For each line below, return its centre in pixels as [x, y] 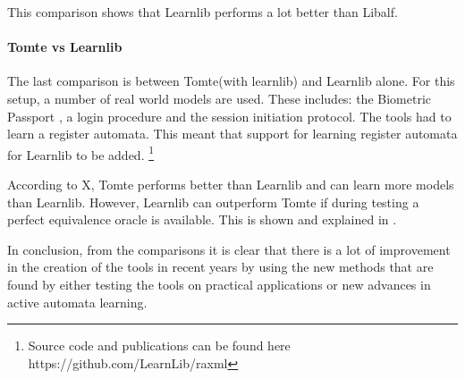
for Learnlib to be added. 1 [81, 153]
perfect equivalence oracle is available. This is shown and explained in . [202, 219]
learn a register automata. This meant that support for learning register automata [232, 134]
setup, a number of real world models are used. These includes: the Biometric [220, 98]
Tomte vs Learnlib [65, 47]
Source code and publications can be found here [159, 345]
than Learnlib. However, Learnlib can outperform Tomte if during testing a [213, 202]
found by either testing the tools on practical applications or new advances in [219, 284]
